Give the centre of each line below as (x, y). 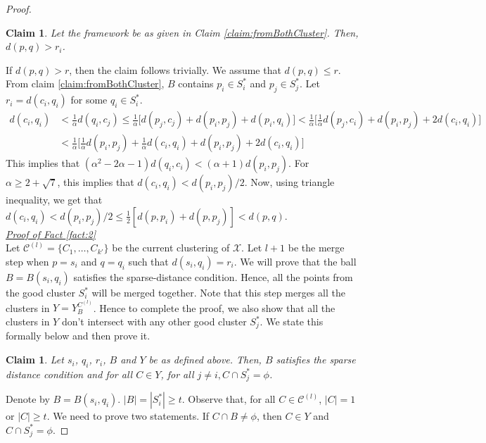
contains (196, 83)
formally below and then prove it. (78, 336)
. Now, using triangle (289, 182)
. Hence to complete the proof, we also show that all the (214, 307)
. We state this (292, 322)
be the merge (316, 248)
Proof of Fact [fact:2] (51, 233)
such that (148, 262)
